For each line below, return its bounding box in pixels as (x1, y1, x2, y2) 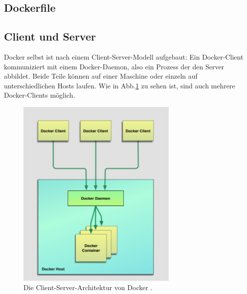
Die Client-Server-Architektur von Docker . (23, 282, 153, 293)
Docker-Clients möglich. (4, 90, 75, 100)
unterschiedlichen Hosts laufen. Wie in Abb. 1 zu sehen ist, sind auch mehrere (4, 80, 235, 90)
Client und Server (4, 29, 96, 44)
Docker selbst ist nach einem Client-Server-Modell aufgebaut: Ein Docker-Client (4, 51, 244, 62)
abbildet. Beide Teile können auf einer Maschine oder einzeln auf (4, 71, 198, 81)
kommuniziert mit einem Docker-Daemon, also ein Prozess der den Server (4, 61, 225, 71)
